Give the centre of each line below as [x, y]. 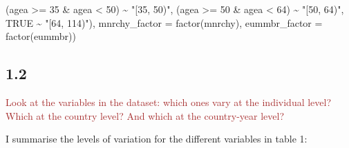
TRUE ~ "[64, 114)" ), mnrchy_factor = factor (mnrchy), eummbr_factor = [164, 22]
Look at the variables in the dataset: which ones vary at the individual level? [169, 102]
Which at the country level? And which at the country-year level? [145, 115]
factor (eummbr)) [41, 36]
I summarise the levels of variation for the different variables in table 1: [157, 139]
